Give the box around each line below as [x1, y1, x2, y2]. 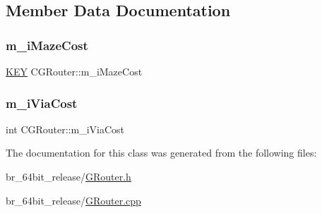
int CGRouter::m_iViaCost [6, 121, 125, 136]
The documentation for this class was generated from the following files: [6, 145, 317, 160]
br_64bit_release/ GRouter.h [6, 169, 131, 183]
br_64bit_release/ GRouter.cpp [6, 193, 141, 207]
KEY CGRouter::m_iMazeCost [6, 64, 143, 78]
